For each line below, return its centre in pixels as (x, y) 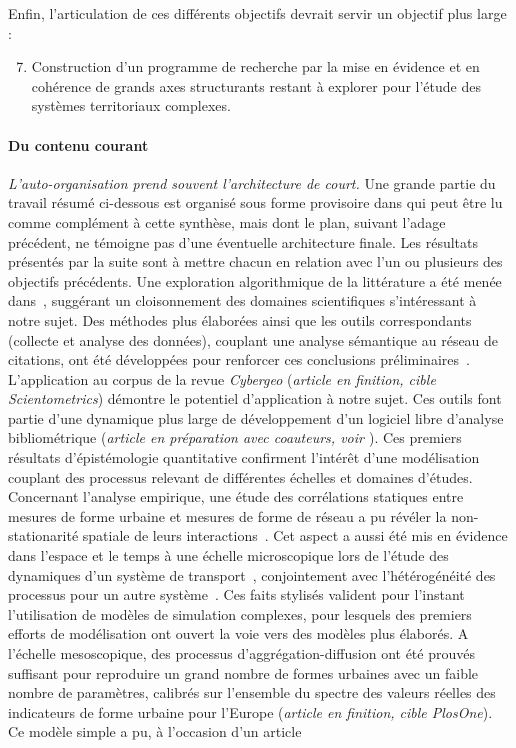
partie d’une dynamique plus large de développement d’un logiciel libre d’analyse (256, 417)
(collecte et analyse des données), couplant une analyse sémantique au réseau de (253, 339)
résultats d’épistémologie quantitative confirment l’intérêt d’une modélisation (244, 457)
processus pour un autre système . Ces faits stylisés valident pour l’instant (236, 594)
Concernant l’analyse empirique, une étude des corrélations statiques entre (236, 496)
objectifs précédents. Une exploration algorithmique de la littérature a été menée (255, 280)
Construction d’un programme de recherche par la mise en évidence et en (255, 66)
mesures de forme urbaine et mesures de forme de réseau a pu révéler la (227, 515)
